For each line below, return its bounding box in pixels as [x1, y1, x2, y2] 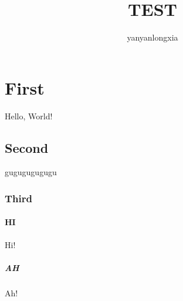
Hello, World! [5, 109, 53, 122]
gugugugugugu [5, 166, 57, 178]
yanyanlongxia [127, 31, 178, 44]
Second [5, 138, 49, 156]
